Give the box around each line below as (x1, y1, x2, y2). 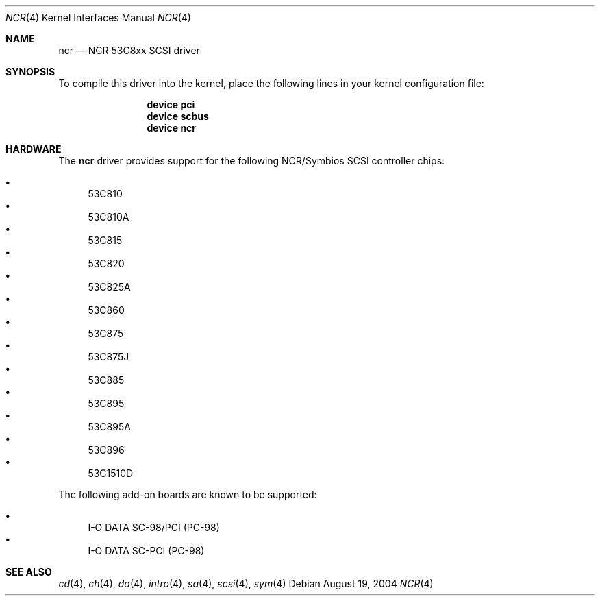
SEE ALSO (5, 566, 52, 578)
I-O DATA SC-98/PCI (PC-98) (88, 522, 220, 533)
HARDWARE (5, 143, 62, 155)
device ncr (147, 122, 197, 134)
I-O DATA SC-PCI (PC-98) (88, 545, 205, 556)
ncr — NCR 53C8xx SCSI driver (58, 45, 200, 56)
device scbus (147, 110, 209, 122)
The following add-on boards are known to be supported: (58, 489, 317, 500)
